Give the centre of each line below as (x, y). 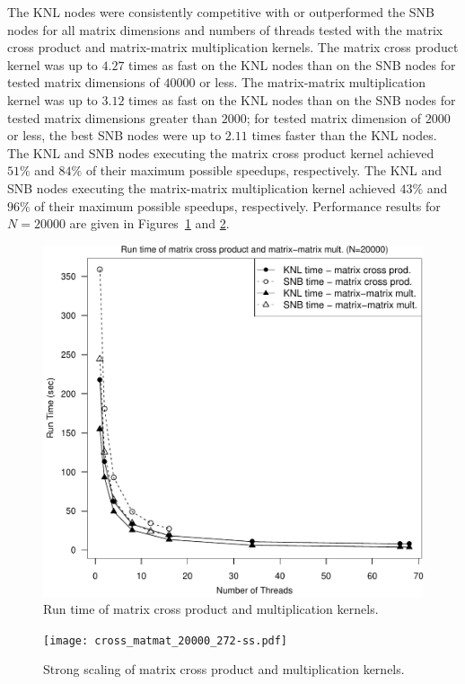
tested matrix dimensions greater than (113, 117)
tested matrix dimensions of (83, 82)
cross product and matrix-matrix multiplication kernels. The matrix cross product (233, 47)
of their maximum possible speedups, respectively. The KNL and (264, 170)
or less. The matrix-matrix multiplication (313, 82)
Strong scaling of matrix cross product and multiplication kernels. (224, 669)
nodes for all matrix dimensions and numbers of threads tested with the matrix (225, 29)
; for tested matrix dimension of (334, 117)
